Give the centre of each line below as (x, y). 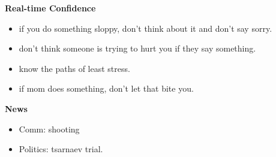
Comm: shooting (49, 129)
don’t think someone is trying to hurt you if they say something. (137, 48)
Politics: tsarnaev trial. (61, 149)
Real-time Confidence (50, 8)
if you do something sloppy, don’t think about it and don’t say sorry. (145, 28)
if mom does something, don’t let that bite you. (106, 88)
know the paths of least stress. (74, 68)
